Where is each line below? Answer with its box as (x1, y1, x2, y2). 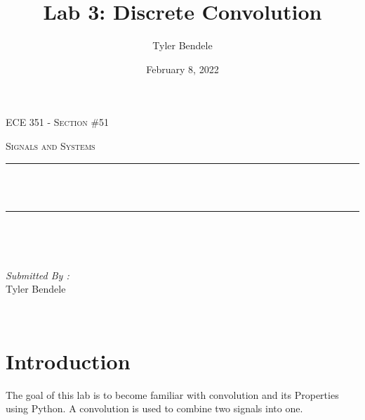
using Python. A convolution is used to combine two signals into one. (6, 401, 303, 416)
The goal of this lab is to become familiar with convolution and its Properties (6, 387, 339, 402)
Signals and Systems (6, 138, 95, 153)
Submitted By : (6, 267, 69, 282)
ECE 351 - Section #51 (6, 115, 109, 129)
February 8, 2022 (146, 61, 219, 76)
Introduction (6, 346, 131, 375)
